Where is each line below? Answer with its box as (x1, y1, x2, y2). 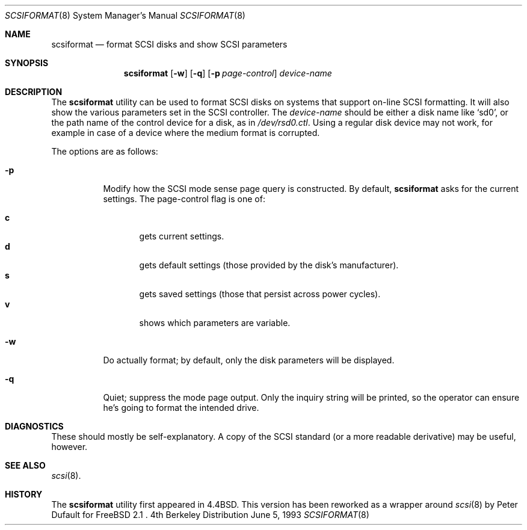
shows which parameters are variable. (139, 318, 291, 328)
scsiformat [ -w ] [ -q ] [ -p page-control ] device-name (123, 68, 332, 78)
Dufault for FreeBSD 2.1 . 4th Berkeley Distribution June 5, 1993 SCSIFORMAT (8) (51, 510, 369, 520)
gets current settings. (139, 231, 224, 241)
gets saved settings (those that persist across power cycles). (139, 289, 381, 299)
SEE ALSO (5, 460, 46, 470)
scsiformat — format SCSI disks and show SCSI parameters (51, 39, 288, 49)
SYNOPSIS (5, 58, 49, 68)
